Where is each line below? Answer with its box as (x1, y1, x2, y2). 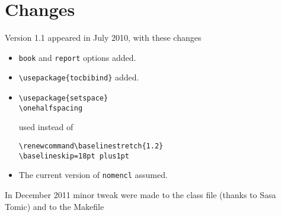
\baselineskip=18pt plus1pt (18, 151, 129, 160)
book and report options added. (18, 51, 136, 63)
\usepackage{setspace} (18, 94, 108, 103)
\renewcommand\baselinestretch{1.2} (18, 141, 164, 150)
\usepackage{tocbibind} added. (18, 71, 139, 83)
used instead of (18, 121, 74, 133)
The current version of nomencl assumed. (18, 169, 168, 181)
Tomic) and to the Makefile (5, 200, 104, 212)
